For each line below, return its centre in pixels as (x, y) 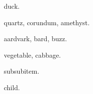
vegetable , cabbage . (33, 55)
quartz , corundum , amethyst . (47, 22)
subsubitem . (22, 71)
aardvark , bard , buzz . (35, 39)
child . (12, 87)
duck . (12, 6)
